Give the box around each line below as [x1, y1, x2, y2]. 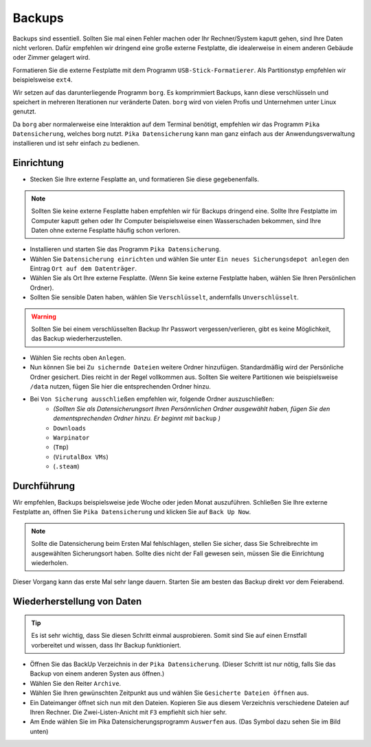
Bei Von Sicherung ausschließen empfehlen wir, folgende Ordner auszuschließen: [30, 395, 275, 403]
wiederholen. [31, 558, 69, 566]
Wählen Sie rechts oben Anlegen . [30, 354, 126, 362]
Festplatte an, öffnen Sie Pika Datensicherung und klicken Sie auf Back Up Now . [12, 508, 251, 516]
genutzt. [12, 107, 37, 116]
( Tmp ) [53, 443, 69, 451]
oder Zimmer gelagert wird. [12, 54, 91, 62]
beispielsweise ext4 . [12, 76, 73, 84]
